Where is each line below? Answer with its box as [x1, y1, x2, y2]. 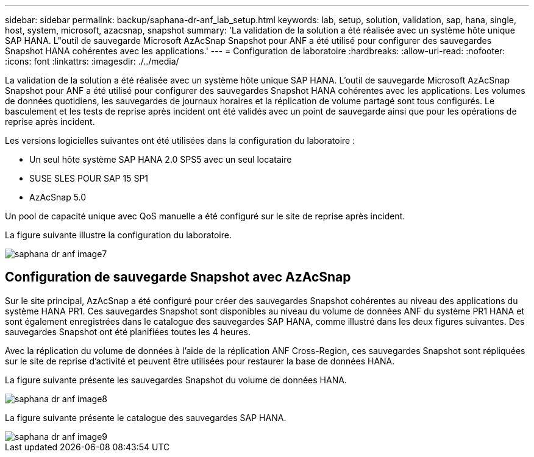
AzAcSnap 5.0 [29, 192, 87, 202]
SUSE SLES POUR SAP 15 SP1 [29, 173, 149, 183]
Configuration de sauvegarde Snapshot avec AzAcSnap [5, 269, 351, 285]
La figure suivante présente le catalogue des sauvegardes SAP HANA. [5, 412, 287, 423]
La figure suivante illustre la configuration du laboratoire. [5, 230, 232, 240]
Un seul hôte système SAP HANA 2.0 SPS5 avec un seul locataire [29, 154, 292, 165]
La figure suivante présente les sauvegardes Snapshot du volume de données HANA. [5, 374, 347, 385]
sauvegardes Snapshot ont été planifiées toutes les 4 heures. [5, 326, 251, 337]
